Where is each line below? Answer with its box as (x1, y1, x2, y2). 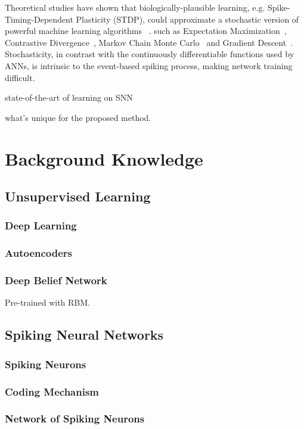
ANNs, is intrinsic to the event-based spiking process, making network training (5, 59, 293, 71)
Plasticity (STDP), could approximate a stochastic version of (76, 13, 299, 25)
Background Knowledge (5, 146, 203, 170)
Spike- (268, 1, 290, 13)
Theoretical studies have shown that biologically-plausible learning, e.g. (5, 1, 265, 13)
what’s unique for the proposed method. (5, 111, 151, 123)
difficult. (5, 71, 35, 83)
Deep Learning (5, 218, 77, 233)
